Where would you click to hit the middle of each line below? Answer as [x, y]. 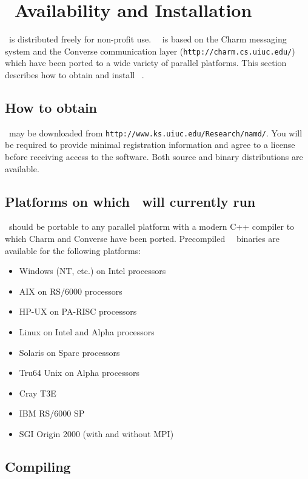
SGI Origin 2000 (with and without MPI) [96, 433]
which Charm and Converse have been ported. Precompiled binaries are [142, 238]
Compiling [38, 466]
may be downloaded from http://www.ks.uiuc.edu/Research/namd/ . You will [156, 132]
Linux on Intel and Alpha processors [87, 331]
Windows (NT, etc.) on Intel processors [92, 271]
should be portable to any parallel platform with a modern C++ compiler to [152, 226]
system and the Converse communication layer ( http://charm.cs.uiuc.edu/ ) [150, 51]
